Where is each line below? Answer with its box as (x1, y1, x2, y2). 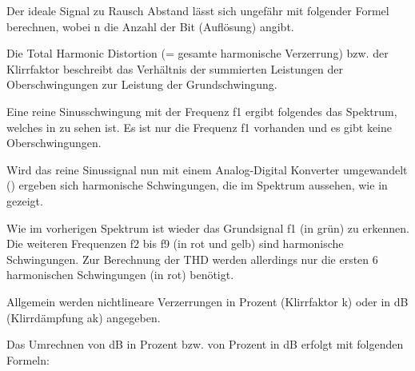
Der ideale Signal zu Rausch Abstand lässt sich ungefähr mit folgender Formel (6, 2, 389, 18)
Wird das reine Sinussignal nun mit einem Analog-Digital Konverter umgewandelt (6, 161, 408, 178)
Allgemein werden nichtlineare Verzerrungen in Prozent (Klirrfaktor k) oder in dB (6, 293, 409, 309)
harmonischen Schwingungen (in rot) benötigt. (6, 266, 234, 283)
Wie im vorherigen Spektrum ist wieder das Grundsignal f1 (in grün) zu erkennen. (6, 219, 409, 236)
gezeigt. (6, 192, 43, 209)
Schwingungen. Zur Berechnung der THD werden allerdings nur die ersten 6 (6, 250, 378, 267)
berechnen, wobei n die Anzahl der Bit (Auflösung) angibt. (6, 18, 294, 34)
